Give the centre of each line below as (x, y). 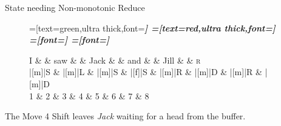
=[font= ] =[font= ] (69, 40)
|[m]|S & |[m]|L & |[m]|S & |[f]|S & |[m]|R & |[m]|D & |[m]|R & (146, 72)
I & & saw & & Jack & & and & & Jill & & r (115, 60)
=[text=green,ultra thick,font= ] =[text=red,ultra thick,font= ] (152, 28)
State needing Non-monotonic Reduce (75, 7)
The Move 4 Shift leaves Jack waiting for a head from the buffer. (125, 116)
